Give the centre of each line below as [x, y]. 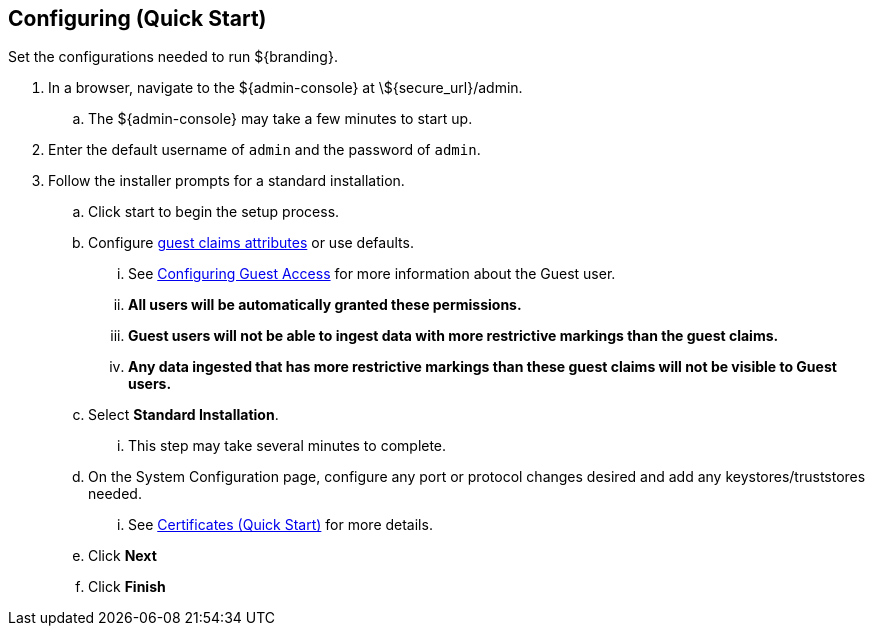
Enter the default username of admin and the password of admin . [264, 150]
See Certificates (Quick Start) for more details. [280, 525]
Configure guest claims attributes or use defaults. [251, 243]
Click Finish [127, 587]
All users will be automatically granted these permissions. [325, 305]
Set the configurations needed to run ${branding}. [173, 57]
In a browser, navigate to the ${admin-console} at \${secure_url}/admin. [285, 88]
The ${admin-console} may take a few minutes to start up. [280, 119]
